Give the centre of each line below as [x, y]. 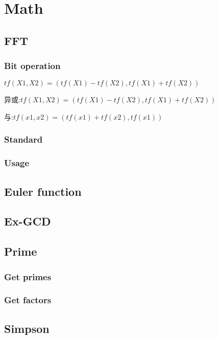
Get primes [28, 276]
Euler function [43, 191]
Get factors [28, 300]
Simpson [27, 328]
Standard [23, 139]
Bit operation [32, 66]
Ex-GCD [28, 221]
